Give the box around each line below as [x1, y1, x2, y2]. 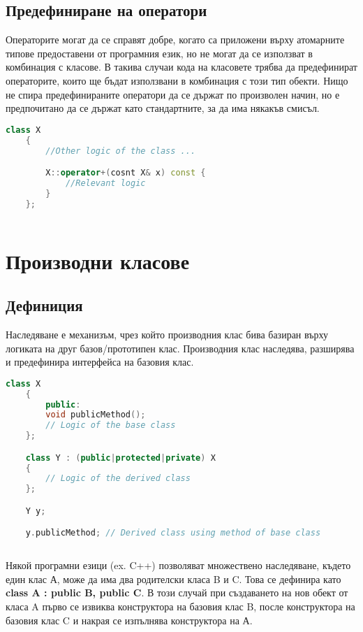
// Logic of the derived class [45, 473, 191, 484]
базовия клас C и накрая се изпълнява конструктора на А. [6, 612, 253, 627]
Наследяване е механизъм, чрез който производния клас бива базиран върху [6, 327, 328, 341]
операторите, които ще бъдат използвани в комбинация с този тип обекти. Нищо [6, 73, 348, 87]
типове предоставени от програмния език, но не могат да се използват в [6, 45, 313, 60]
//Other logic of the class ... [45, 145, 196, 156]
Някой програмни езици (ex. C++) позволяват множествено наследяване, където [6, 558, 351, 573]
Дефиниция [6, 294, 83, 316]
